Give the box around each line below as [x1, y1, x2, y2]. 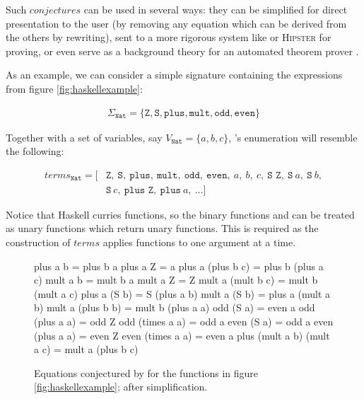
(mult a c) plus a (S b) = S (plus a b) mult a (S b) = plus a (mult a [34, 286, 331, 301]
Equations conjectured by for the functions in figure [34, 365, 259, 380]
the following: [6, 144, 64, 158]
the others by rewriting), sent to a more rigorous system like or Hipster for [6, 30, 331, 45]
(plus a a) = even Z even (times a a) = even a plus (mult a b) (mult [34, 328, 330, 342]
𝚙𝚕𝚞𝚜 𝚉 [124, 185, 154, 195]
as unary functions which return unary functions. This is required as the [6, 221, 319, 236]
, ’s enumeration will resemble [228, 129, 358, 144]
